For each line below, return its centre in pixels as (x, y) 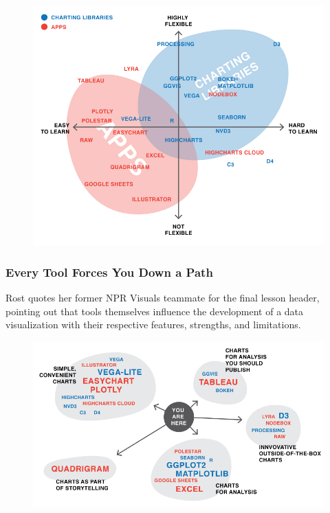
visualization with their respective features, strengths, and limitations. (153, 324)
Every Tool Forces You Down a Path (109, 272)
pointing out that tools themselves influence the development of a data (155, 311)
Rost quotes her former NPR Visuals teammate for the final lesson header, (163, 298)
